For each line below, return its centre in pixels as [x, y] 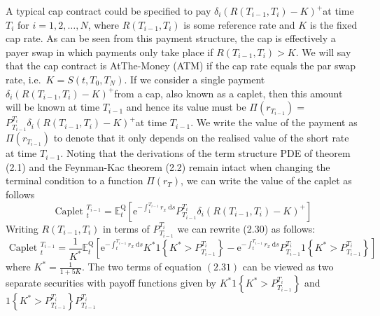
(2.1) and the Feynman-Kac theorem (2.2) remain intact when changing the [168, 166]
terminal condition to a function [75, 180]
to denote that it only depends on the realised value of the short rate [201, 138]
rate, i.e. [23, 79]
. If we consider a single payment [195, 79]
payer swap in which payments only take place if [110, 51]
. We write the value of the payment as [274, 122]
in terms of [126, 228]
